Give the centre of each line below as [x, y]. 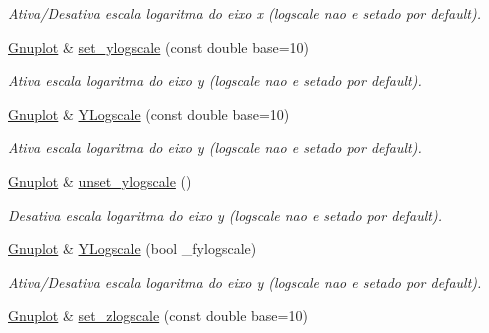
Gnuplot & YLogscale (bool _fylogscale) [132, 248]
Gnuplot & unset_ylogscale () [100, 180]
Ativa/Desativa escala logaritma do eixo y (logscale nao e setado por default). [245, 281]
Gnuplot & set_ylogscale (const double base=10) [159, 46]
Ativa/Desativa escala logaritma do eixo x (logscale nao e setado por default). [245, 13]
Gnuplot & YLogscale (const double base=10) [149, 113]
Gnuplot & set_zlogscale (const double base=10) [158, 315]
